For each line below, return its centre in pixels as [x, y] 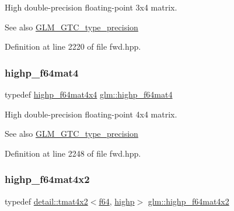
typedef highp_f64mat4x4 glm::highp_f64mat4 [89, 94]
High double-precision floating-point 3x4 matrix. [91, 7]
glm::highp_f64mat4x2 [188, 201]
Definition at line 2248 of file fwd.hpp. [73, 153]
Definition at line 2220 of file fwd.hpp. [73, 46]
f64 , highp [117, 201]
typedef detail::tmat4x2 [46, 201]
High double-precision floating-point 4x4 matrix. [91, 114]
